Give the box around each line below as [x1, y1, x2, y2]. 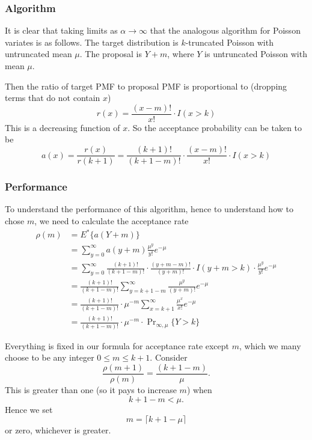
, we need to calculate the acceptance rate [34, 214, 189, 227]
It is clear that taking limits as [5, 24, 118, 37]
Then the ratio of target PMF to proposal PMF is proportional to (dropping [5, 79, 287, 92]
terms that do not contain [5, 91, 100, 104]
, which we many [239, 339, 301, 352]
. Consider [150, 351, 188, 364]
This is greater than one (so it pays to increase [5, 383, 177, 396]
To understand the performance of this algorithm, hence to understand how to [5, 203, 293, 215]
